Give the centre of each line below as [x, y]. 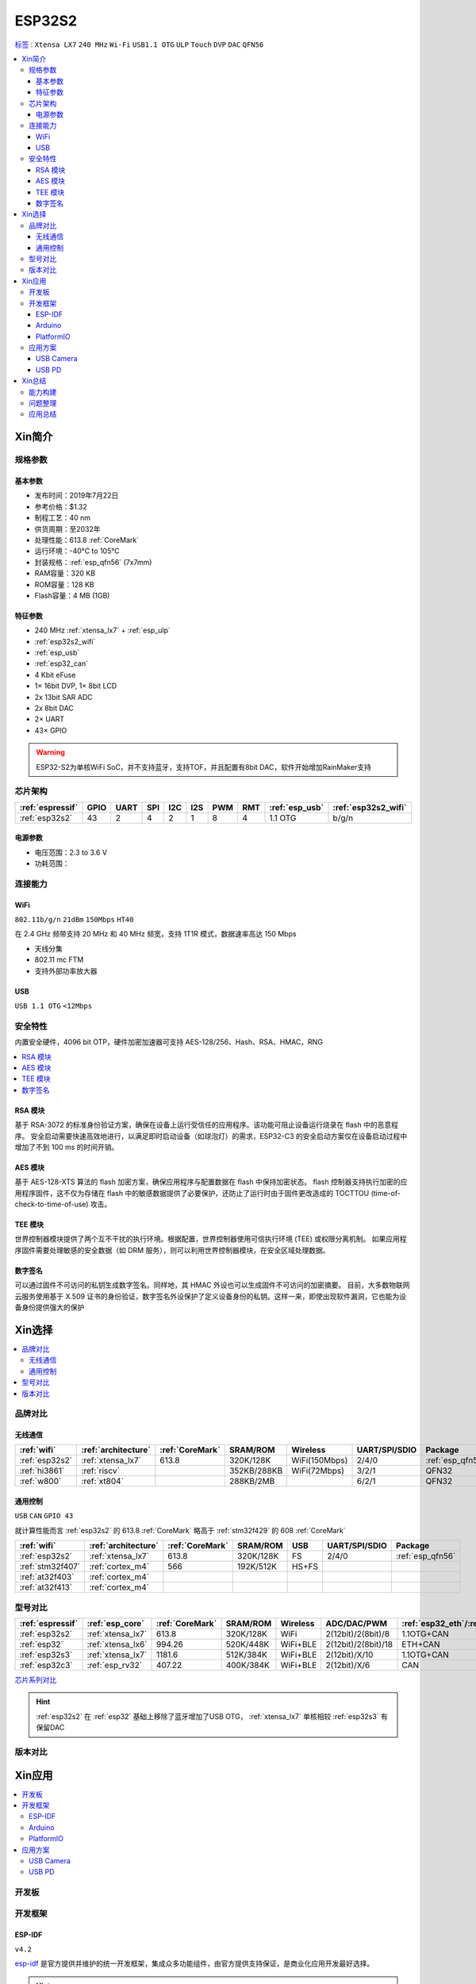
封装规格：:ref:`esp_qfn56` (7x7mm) [93, 562]
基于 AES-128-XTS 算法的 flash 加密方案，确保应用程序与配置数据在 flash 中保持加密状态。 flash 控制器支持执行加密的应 [211, 1182]
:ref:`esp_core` [115, 1623]
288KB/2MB [252, 1482]
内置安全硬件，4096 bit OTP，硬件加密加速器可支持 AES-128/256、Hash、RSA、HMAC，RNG [169, 1042]
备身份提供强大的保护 [50, 1307]
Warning [50, 752]
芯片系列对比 [36, 1680]
